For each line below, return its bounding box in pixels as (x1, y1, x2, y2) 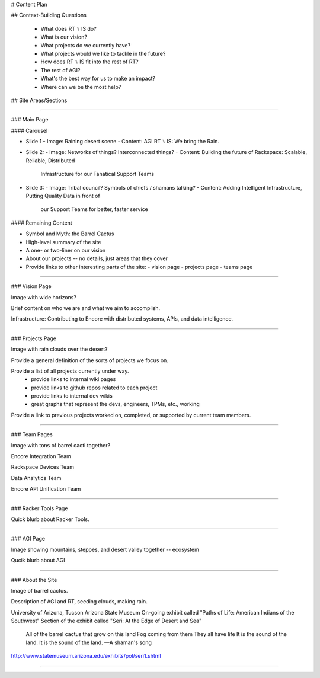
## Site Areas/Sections (11, 97, 68, 104)
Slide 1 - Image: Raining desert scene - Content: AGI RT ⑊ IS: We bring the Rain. (25, 138, 219, 145)
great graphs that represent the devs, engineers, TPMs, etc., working (31, 401, 200, 408)
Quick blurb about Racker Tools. (11, 516, 89, 523)
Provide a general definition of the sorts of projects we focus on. (11, 356, 169, 364)
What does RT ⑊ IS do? (40, 25, 97, 32)
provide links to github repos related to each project (31, 384, 158, 391)
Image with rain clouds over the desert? (11, 346, 108, 353)
